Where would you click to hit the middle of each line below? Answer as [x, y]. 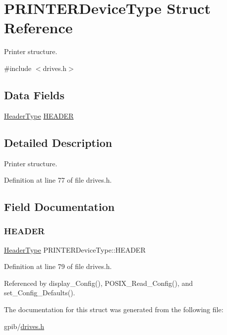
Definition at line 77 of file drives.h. [58, 180]
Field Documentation [59, 207]
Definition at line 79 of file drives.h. [58, 266]
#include [18, 68]
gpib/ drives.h [24, 326]
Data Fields [34, 95]
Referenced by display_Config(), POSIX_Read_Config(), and [99, 283]
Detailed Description [58, 142]
